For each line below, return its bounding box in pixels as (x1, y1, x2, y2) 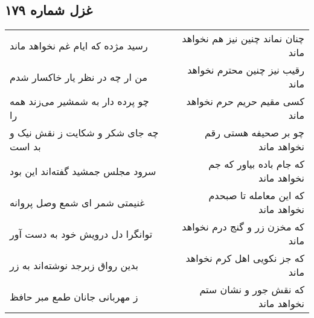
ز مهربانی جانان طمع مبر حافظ (10, 289, 138, 304)
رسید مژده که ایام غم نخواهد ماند (10, 38, 148, 52)
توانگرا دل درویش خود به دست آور (10, 226, 153, 241)
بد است (10, 139, 41, 154)
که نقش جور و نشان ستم (199, 282, 304, 297)
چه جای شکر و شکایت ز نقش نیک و (10, 126, 159, 140)
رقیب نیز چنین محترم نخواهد (187, 63, 304, 77)
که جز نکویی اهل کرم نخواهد (185, 251, 304, 266)
